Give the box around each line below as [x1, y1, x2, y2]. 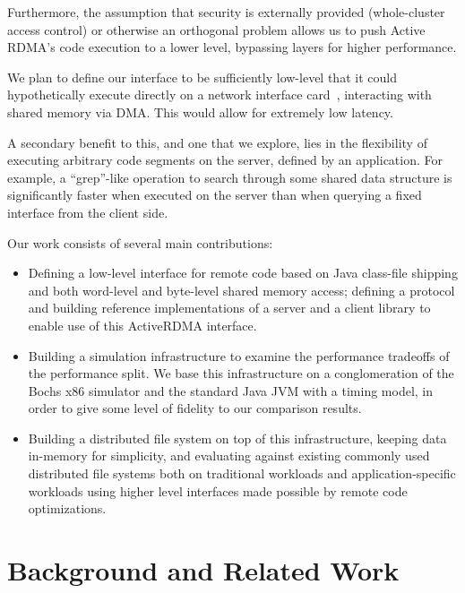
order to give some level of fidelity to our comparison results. [28, 399, 362, 417]
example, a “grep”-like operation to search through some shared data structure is [7, 168, 452, 186]
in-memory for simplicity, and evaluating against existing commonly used [28, 446, 430, 465]
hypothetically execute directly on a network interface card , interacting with [7, 85, 432, 104]
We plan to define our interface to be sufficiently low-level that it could [7, 67, 397, 86]
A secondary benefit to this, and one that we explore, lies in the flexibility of [7, 133, 427, 151]
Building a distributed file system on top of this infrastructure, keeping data [28, 428, 447, 447]
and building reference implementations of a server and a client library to [28, 298, 431, 317]
